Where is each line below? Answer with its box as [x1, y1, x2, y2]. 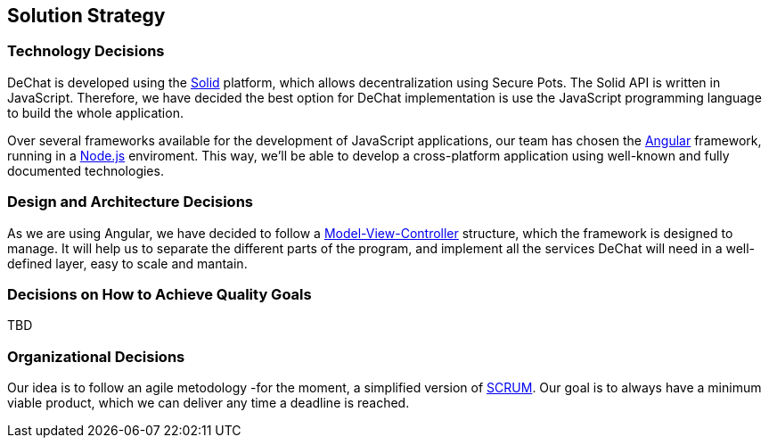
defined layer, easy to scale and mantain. [7, 255, 248, 271]
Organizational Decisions [7, 347, 185, 366]
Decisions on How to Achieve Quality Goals [7, 284, 312, 303]
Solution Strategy [7, 4, 166, 27]
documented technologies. [7, 162, 164, 178]
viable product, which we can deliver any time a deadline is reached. [7, 395, 410, 411]
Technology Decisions [7, 42, 165, 61]
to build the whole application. [7, 104, 184, 120]
